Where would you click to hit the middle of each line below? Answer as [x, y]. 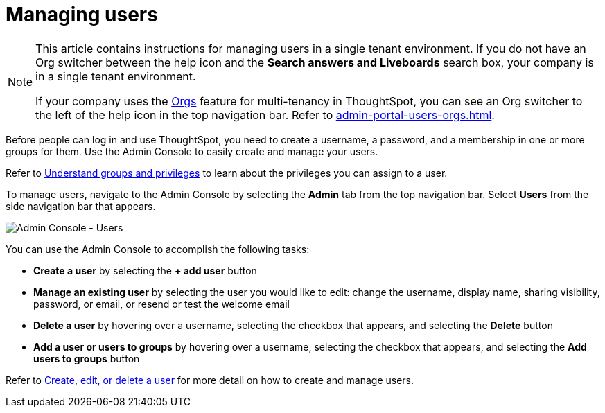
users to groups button [87, 358]
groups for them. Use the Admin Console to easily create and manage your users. [192, 151]
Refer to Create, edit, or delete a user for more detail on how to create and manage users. [210, 380]
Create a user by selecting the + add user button [145, 270]
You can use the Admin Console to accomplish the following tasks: [158, 249]
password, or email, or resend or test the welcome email [161, 304]
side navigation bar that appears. [81, 206]
